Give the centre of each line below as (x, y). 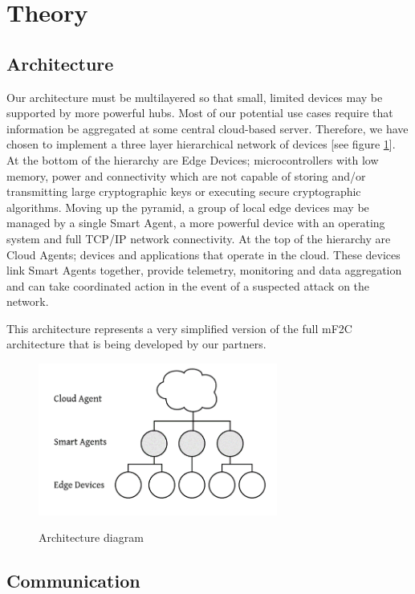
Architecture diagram (91, 537)
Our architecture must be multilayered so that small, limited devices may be (195, 97)
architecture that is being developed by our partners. (136, 344)
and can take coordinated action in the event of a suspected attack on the (188, 285)
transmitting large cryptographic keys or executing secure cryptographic (184, 191)
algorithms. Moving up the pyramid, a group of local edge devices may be (188, 207)
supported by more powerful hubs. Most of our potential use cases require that (200, 113)
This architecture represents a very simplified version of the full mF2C (179, 328)
